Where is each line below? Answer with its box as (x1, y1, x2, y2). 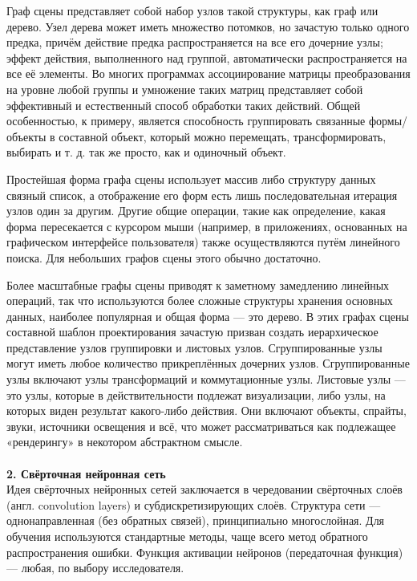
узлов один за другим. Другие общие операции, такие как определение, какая (6, 202, 386, 219)
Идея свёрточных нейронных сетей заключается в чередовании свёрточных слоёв (6, 481, 403, 498)
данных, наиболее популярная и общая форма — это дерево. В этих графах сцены (6, 307, 409, 324)
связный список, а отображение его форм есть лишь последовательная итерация (6, 186, 398, 203)
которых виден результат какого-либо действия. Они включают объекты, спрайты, (6, 402, 407, 419)
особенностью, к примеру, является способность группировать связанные (6, 112, 366, 129)
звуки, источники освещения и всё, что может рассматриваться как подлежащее (6, 417, 396, 434)
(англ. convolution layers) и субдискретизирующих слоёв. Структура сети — (6, 496, 381, 513)
